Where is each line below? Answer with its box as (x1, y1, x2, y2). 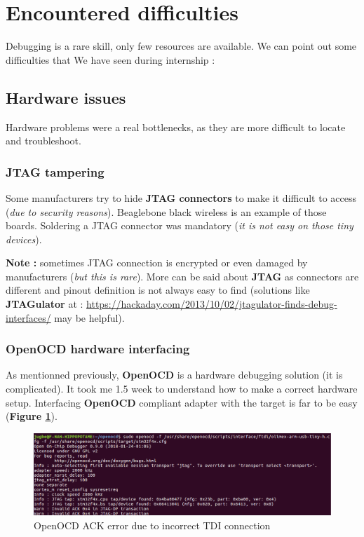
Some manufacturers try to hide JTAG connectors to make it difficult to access (6, 190, 356, 205)
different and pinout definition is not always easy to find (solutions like (6, 283, 310, 297)
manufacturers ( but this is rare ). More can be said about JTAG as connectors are (6, 268, 359, 283)
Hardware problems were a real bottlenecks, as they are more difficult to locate (6, 119, 346, 134)
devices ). (6, 231, 42, 246)
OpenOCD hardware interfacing (6, 340, 190, 358)
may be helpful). (54, 310, 125, 325)
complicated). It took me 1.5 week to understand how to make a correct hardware (6, 381, 358, 396)
